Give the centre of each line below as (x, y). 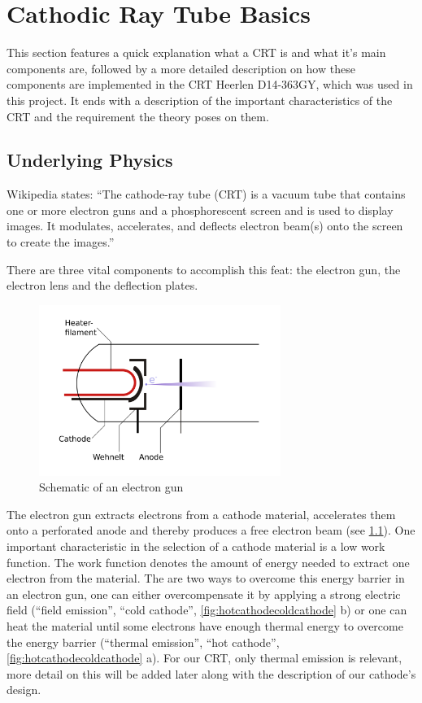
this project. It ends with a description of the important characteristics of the (200, 100)
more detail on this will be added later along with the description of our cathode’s (211, 673)
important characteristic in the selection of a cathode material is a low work (196, 546)
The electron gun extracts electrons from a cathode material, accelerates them (201, 514)
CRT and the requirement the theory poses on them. (138, 116)
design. (24, 690)
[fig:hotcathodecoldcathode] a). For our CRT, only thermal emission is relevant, (204, 658)
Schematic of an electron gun (111, 487)
